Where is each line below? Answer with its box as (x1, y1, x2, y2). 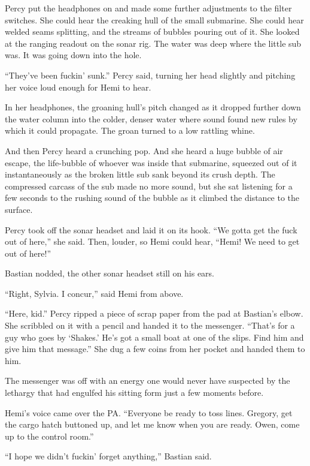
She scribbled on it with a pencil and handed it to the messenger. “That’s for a (5, 319, 295, 332)
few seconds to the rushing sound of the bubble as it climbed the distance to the (5, 191, 300, 204)
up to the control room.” (5, 429, 94, 442)
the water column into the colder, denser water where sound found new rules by (5, 112, 297, 125)
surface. (5, 203, 33, 215)
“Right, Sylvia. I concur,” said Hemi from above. (5, 287, 184, 299)
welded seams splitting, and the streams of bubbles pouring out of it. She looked (5, 25, 300, 38)
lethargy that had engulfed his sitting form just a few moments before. (5, 386, 264, 399)
